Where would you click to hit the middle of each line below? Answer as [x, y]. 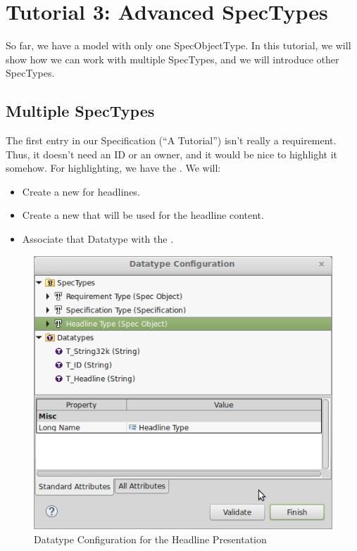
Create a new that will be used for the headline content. [143, 215]
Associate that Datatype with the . [98, 239]
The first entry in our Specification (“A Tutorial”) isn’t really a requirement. [171, 140]
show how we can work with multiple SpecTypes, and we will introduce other [173, 59]
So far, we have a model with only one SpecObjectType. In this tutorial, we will [178, 45]
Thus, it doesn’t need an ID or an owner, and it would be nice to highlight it [172, 154]
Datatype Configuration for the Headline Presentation [150, 539]
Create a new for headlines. [81, 191]
